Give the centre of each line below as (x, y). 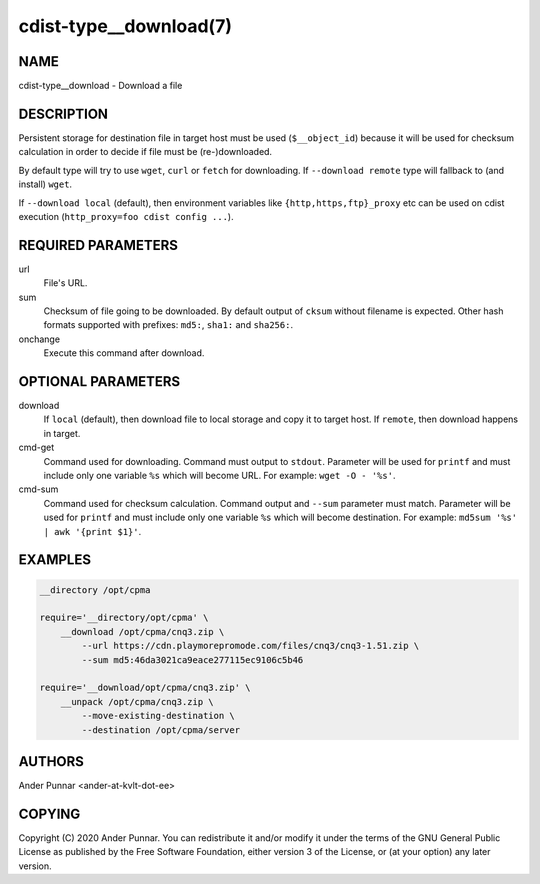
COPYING (49, 813)
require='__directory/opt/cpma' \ (124, 618)
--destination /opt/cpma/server (160, 729)
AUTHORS (51, 761)
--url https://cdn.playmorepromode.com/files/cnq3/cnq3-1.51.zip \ (250, 646)
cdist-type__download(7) (125, 26)
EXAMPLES (55, 560)
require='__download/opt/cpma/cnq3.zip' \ (145, 688)
